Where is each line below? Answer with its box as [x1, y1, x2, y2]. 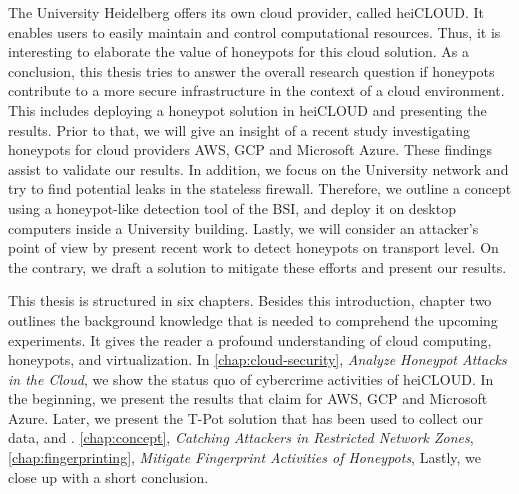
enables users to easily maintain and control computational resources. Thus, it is [8, 21, 501, 42]
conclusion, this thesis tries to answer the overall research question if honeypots [8, 60, 495, 81]
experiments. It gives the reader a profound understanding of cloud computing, [8, 329, 492, 350]
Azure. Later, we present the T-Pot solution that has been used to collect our [8, 407, 483, 428]
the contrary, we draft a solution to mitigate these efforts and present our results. [8, 256, 507, 277]
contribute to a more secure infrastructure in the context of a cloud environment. [8, 80, 505, 101]
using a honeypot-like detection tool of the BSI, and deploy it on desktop [8, 197, 456, 218]
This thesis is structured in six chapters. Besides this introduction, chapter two [8, 290, 492, 311]
